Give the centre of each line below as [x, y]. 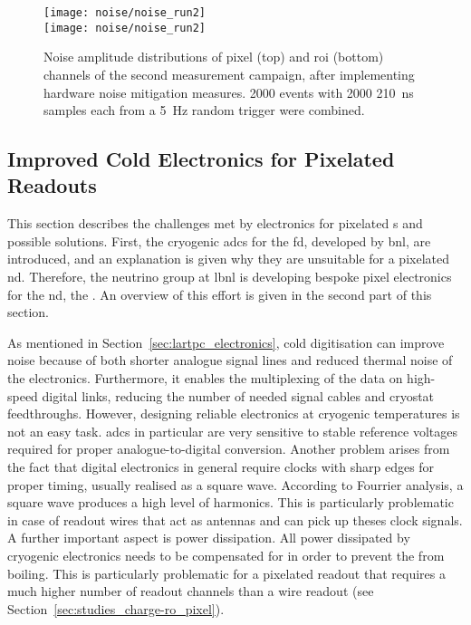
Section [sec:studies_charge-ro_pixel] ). [116, 608]
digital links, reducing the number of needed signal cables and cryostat [238, 395]
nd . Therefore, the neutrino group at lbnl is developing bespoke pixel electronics [230, 277]
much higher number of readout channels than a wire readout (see [191, 591]
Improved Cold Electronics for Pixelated [201, 159]
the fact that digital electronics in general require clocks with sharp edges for [221, 466]
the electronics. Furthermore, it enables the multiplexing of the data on [205, 378]
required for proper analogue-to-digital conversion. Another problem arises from [229, 449]
